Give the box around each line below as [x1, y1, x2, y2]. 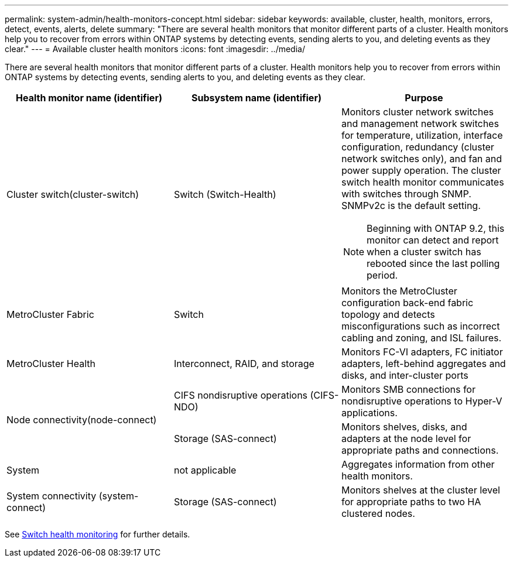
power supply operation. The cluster [341, 165, 501, 176]
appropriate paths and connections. [341, 444, 499, 456]
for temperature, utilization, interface [341, 129, 503, 141]
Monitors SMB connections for [341, 383, 476, 395]
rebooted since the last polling [367, 258, 500, 269]
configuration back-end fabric [341, 297, 474, 309]
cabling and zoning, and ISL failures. [341, 332, 502, 344]
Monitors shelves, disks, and [341, 421, 467, 433]
